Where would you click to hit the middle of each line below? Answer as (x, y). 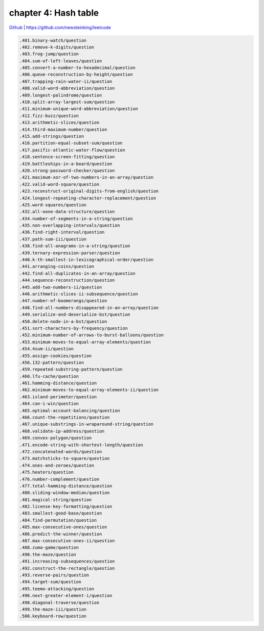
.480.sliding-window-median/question (65, 493)
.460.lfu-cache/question (49, 376)
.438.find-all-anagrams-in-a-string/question (75, 246)
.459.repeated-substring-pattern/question (71, 369)
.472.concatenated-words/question (61, 451)
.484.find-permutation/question (58, 520)
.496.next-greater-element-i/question (66, 596)
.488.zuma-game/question (49, 548)
